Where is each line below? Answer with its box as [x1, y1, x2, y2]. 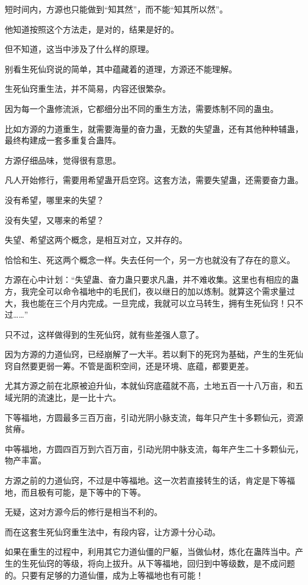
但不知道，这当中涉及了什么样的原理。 [5, 43, 154, 55]
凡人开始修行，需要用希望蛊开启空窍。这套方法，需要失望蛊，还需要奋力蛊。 [5, 174, 303, 186]
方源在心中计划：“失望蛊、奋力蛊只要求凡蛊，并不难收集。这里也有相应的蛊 [5, 273, 299, 286]
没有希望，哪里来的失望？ [5, 193, 104, 206]
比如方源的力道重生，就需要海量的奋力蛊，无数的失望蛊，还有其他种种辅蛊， [5, 122, 303, 135]
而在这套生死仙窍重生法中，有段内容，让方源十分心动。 [5, 525, 220, 538]
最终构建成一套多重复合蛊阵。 [5, 134, 121, 146]
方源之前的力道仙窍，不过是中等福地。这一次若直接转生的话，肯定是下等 [5, 474, 287, 487]
